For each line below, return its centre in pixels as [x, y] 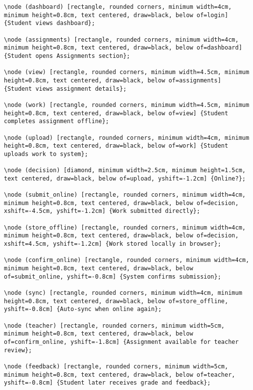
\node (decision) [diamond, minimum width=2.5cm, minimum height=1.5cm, [125, 170]
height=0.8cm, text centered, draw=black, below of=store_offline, [116, 301]
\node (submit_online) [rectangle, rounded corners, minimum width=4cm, [125, 195]
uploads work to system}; [46, 154]
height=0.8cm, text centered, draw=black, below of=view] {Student [116, 113]
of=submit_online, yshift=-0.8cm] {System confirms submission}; [113, 276]
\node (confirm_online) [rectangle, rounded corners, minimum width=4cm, [127, 260]
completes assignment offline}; [57, 121]
